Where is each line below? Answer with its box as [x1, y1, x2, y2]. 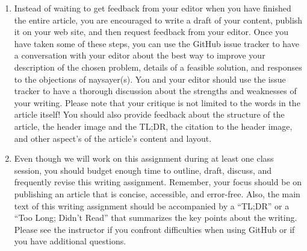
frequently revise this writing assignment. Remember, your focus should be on [14, 176, 302, 188]
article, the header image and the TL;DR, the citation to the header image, [14, 119, 293, 132]
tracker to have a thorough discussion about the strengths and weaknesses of [14, 84, 297, 97]
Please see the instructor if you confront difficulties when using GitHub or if [14, 223, 295, 235]
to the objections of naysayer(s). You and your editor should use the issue [14, 72, 286, 85]
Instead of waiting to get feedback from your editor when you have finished [14, 2, 291, 14]
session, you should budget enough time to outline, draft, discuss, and [14, 164, 272, 176]
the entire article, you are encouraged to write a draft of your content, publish [14, 13, 303, 26]
